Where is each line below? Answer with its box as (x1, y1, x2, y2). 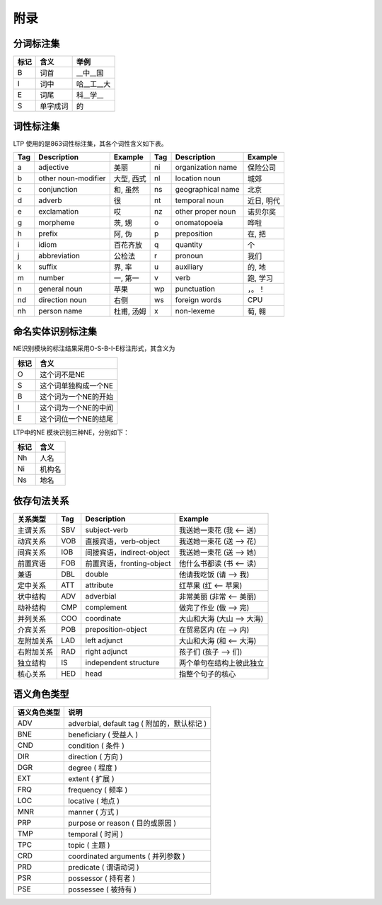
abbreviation (38, 250, 81, 260)
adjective (38, 162, 69, 172)
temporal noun (175, 195, 224, 205)
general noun (38, 284, 83, 294)
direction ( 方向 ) (68, 752, 123, 762)
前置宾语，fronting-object (85, 558, 171, 568)
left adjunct (85, 635, 123, 645)
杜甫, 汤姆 (113, 306, 146, 316)
